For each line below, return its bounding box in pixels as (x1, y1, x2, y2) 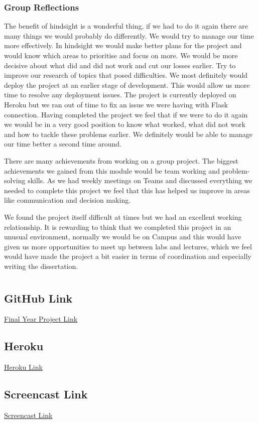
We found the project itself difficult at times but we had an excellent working (4, 211, 242, 222)
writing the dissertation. (4, 260, 78, 271)
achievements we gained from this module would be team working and (4, 165, 220, 176)
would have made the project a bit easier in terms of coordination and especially (4, 251, 251, 261)
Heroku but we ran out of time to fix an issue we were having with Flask (4, 99, 228, 109)
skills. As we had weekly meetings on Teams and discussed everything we (28, 175, 252, 186)
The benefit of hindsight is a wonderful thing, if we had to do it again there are (4, 21, 248, 31)
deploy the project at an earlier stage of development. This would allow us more (4, 79, 250, 90)
